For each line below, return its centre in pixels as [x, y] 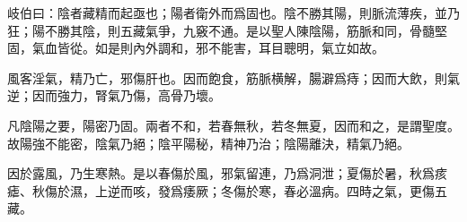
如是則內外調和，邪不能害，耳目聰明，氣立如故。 [239, 48]
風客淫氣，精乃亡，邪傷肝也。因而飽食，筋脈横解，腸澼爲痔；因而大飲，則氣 [233, 77]
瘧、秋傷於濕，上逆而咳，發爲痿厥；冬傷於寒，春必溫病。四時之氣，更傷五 [227, 190]
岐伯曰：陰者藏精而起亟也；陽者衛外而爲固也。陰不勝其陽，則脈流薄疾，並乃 [233, 13]
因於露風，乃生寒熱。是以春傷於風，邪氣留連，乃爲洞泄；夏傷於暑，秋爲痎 [227, 173]
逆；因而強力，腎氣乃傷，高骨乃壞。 [114, 95]
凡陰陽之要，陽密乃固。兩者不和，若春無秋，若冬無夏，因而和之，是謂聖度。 [233, 125]
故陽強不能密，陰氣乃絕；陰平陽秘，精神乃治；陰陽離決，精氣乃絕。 [208, 143]
